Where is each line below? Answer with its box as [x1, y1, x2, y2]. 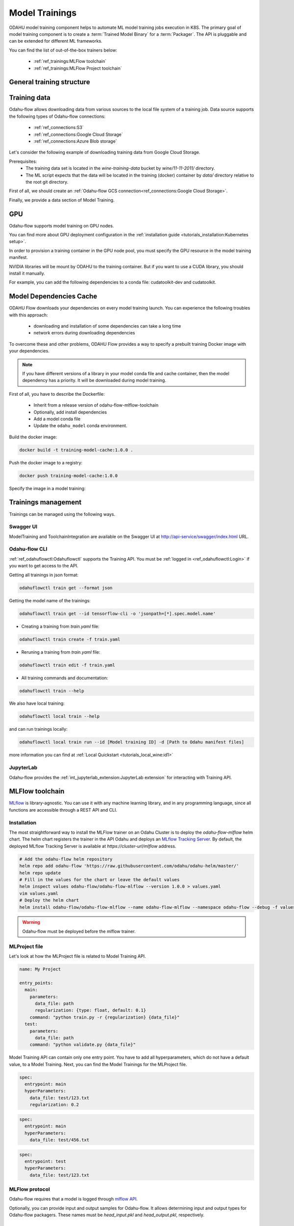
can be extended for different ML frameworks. [9, 38, 102, 44]
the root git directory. [25, 179, 69, 185]
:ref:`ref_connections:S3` [33, 125, 84, 130]
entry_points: [19, 980, 53, 986]
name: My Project [19, 967, 61, 972]
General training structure [9, 78, 90, 86]
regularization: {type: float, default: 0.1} [35, 1008, 147, 1013]
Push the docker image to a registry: [9, 460, 83, 465]
